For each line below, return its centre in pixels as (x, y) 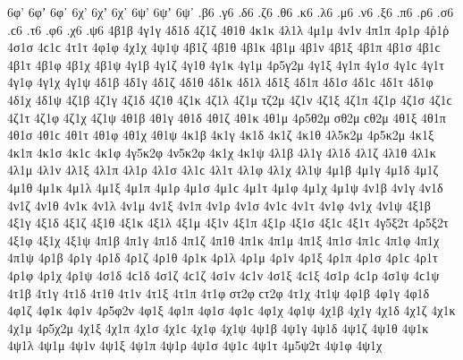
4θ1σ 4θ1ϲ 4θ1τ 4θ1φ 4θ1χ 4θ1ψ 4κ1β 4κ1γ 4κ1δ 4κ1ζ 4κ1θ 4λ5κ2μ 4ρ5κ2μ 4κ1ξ (221, 135)
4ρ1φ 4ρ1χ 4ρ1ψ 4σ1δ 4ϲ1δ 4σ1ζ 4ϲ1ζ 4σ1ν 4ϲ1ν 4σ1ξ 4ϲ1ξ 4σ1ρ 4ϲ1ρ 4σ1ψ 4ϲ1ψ (223, 274)
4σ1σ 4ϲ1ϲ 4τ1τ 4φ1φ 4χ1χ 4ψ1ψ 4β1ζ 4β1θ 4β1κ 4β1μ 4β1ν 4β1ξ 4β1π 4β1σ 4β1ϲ (224, 47)
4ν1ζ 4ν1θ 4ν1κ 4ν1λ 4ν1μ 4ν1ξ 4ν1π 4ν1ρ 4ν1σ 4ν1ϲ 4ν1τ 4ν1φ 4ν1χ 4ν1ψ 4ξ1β (219, 205)
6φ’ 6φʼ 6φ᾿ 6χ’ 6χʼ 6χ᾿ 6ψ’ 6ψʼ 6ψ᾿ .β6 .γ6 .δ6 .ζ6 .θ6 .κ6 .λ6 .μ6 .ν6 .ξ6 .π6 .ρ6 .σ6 (231, 12)
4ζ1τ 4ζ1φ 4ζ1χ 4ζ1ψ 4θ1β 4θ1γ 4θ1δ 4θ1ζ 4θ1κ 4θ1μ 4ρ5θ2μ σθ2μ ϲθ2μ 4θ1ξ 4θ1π (227, 117)
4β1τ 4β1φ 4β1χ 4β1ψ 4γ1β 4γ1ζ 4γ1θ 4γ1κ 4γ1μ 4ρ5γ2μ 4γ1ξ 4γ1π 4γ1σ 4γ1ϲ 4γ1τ (226, 64)
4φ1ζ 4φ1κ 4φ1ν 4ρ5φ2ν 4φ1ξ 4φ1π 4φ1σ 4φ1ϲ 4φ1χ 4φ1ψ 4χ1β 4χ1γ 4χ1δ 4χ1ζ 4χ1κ (231, 310)
